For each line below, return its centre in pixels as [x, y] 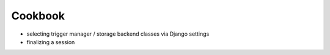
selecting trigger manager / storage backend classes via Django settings [118, 34]
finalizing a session [51, 42]
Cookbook [38, 16]
